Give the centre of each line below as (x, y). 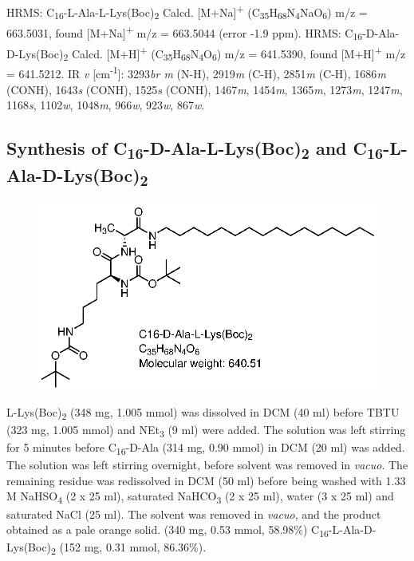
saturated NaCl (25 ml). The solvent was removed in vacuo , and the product (194, 514)
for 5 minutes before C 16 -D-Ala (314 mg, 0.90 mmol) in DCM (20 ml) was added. (206, 448)
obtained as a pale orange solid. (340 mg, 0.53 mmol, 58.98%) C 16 (168, 530)
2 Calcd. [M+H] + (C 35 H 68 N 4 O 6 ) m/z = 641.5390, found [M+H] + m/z (235, 53)
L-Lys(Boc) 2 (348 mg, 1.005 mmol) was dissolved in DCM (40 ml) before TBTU (203, 413)
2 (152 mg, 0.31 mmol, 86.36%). (129, 548)
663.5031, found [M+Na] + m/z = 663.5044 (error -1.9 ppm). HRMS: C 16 (185, 32)
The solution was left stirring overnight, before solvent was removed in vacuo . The (207, 465)
